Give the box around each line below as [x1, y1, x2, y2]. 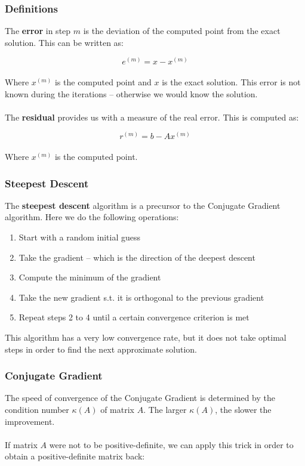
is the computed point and [54, 76, 152, 88]
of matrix [100, 403, 134, 415]
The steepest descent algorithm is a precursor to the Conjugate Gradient [5, 199, 281, 211]
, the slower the [215, 403, 272, 415]
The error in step [5, 24, 71, 37]
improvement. [5, 415, 55, 427]
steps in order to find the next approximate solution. [5, 342, 197, 355]
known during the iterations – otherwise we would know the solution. [5, 87, 258, 100]
